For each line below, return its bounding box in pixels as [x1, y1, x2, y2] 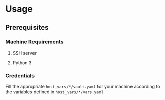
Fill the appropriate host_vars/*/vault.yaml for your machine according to [5, 84, 160, 90]
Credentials [5, 72, 35, 79]
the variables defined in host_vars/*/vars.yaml [5, 89, 104, 95]
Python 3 [12, 59, 32, 66]
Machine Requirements [5, 38, 64, 45]
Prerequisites [5, 23, 49, 32]
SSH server [12, 49, 37, 56]
